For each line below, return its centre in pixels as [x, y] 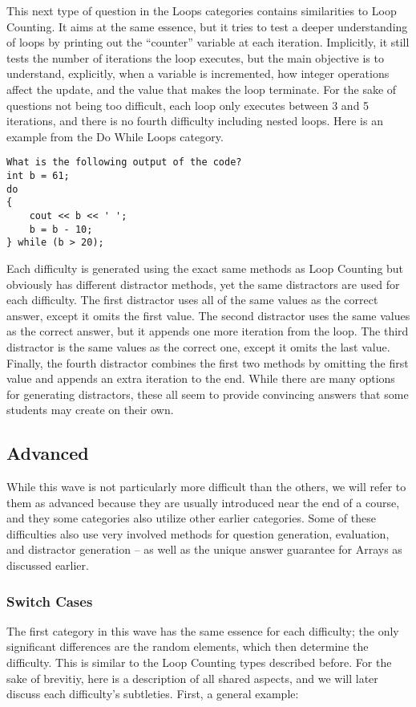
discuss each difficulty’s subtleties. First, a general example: [153, 694]
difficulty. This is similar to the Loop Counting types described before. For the [199, 662]
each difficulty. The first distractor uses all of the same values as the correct [192, 300]
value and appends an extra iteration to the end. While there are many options [201, 378]
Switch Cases [50, 601]
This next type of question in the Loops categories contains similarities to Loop [202, 10]
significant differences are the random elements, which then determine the [188, 646]
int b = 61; [38, 176]
